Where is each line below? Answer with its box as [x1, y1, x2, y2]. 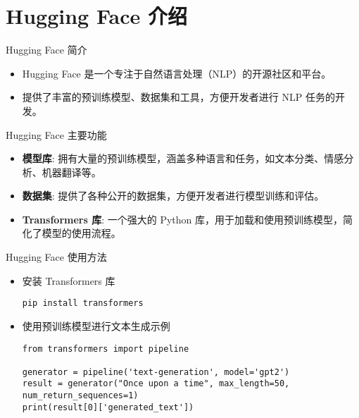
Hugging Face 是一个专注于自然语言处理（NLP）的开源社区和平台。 [22, 66, 332, 80]
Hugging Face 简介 [6, 42, 87, 57]
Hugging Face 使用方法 [6, 250, 107, 264]
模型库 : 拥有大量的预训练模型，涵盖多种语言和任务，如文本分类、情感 [22, 151, 344, 166]
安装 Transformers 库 [22, 273, 115, 288]
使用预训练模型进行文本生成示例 [22, 318, 170, 333]
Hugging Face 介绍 [6, 1, 187, 30]
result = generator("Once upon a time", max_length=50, [22, 379, 290, 389]
